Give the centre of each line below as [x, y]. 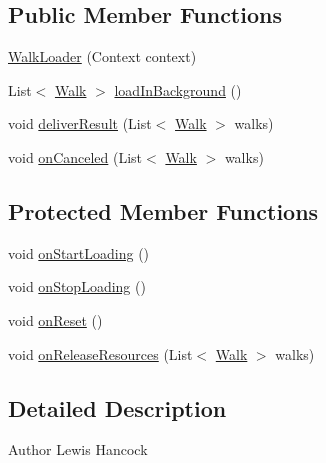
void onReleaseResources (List [100, 353]
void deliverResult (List [80, 123]
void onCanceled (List [75, 156]
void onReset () [55, 319]
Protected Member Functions [163, 210]
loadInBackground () [178, 89]
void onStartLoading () [79, 252]
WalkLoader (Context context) [102, 56]
